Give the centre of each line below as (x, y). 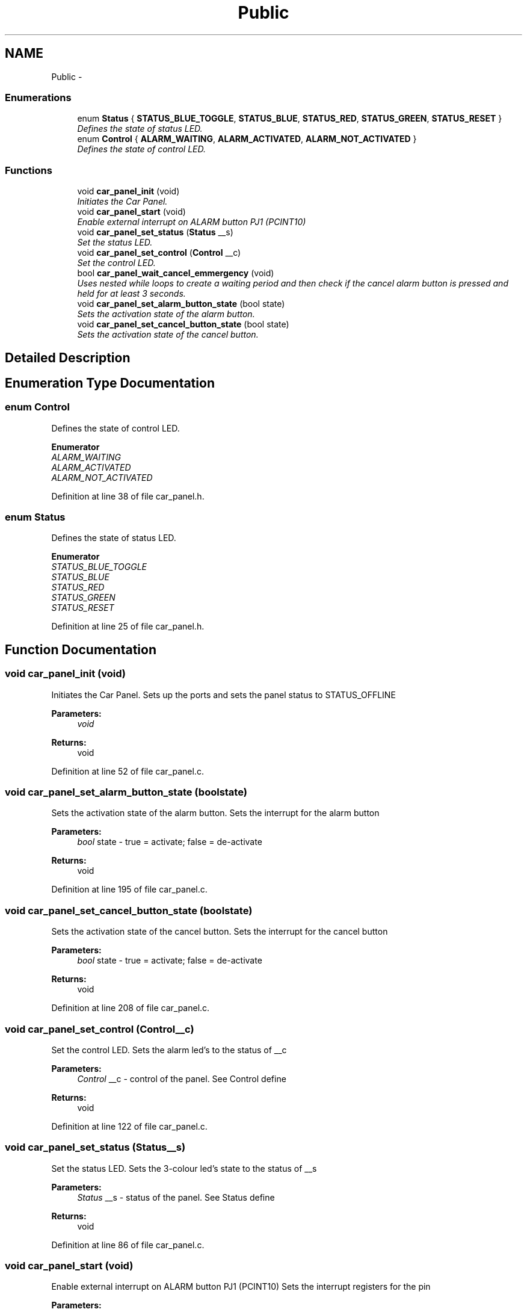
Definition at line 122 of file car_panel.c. (129, 1126)
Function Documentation (81, 649)
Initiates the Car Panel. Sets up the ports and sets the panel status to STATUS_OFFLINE (223, 695)
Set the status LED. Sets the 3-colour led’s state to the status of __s (184, 1168)
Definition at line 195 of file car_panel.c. (129, 890)
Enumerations (38, 97)
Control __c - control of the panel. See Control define (182, 1078)
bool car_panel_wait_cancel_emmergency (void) (176, 273)
